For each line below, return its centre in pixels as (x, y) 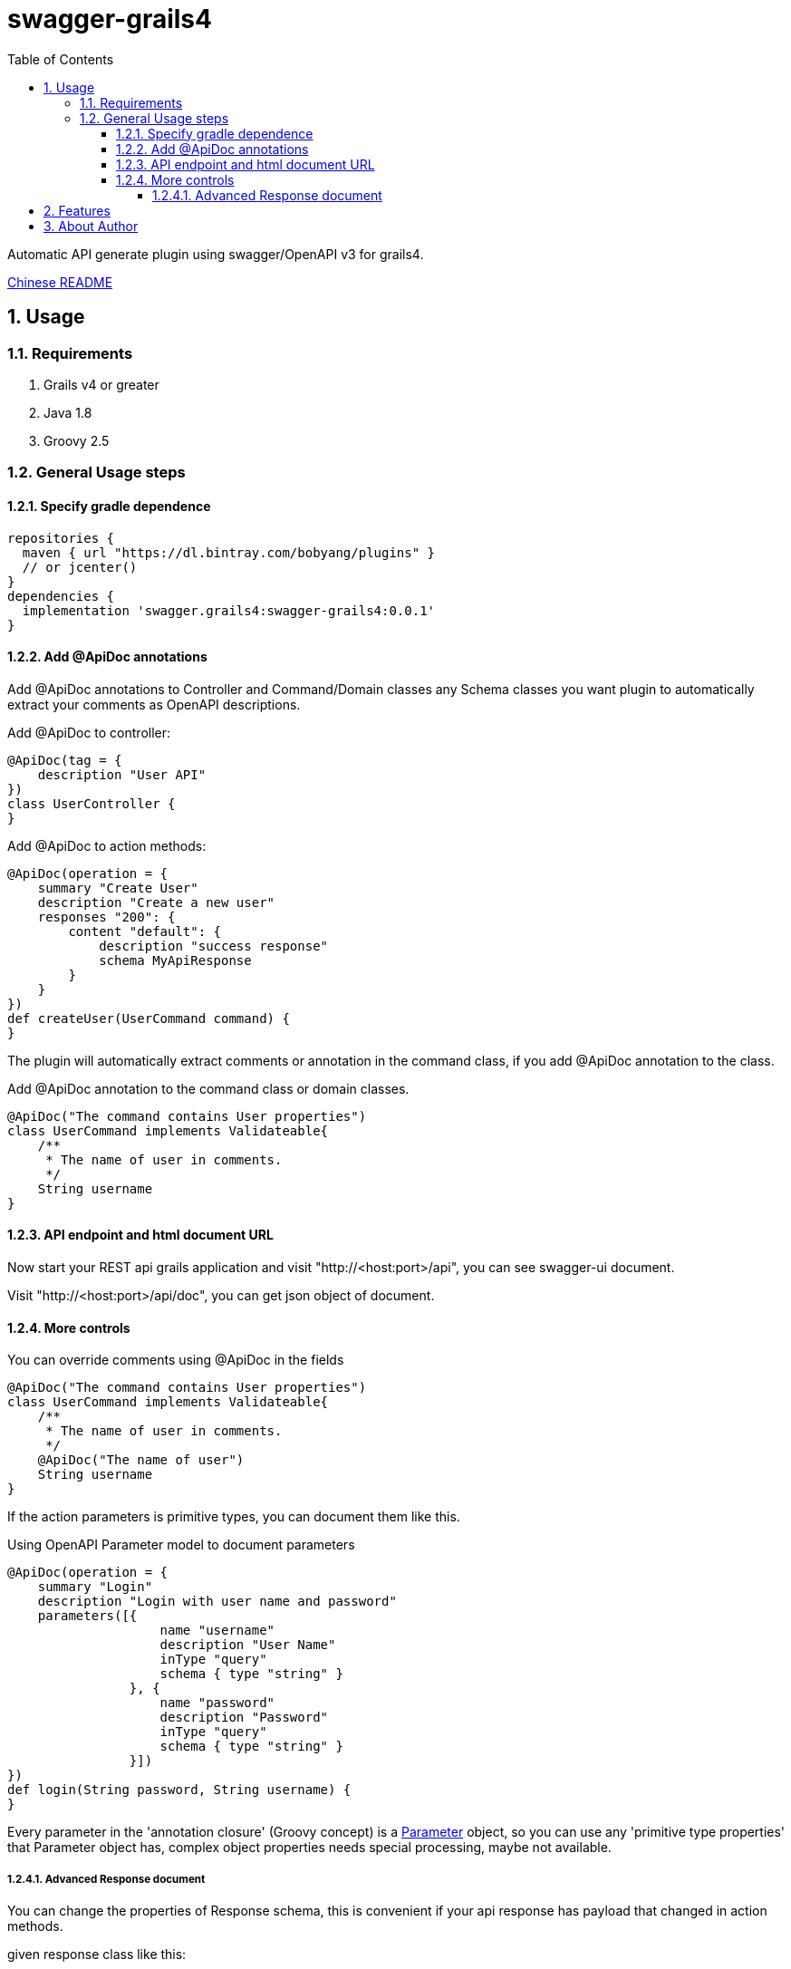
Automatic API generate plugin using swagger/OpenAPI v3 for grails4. (216, 254)
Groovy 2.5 (77, 440)
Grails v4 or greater (101, 384)
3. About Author (91, 226)
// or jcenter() (80, 567)
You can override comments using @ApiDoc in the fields (176, 1360)
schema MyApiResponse (175, 960)
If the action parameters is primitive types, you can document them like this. (234, 1517)
